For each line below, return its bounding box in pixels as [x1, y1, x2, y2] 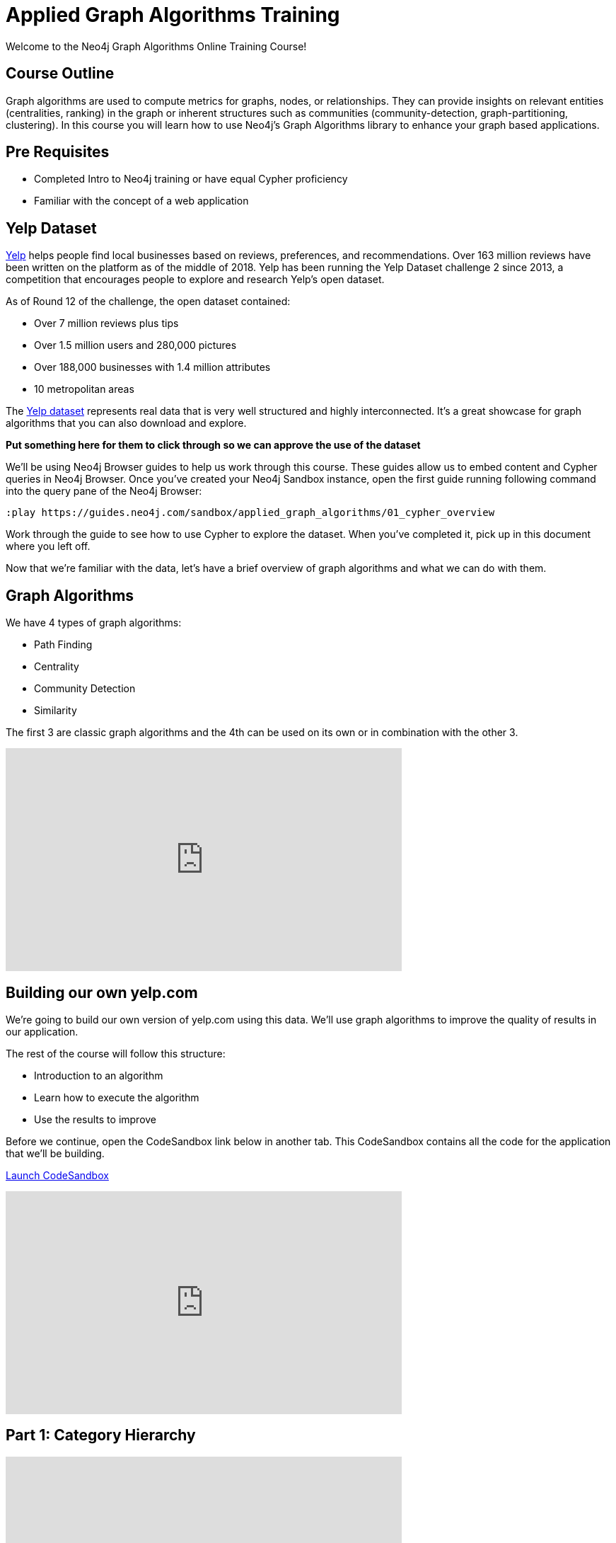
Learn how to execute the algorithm [34, 1091, 199, 1103]
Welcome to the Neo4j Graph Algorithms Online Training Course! [6, 40, 307, 52]
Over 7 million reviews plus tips [34, 317, 179, 330]
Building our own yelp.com [6, 983, 198, 1002]
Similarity [34, 704, 77, 717]
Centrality [34, 660, 79, 673]
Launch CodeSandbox [6, 1169, 109, 1181]
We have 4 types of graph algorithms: [6, 616, 182, 629]
